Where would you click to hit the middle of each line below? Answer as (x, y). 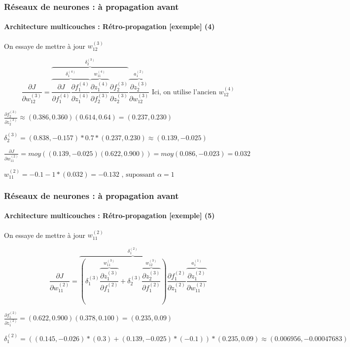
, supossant (138, 174)
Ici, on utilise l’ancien (184, 92)
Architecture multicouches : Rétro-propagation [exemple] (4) (109, 26)
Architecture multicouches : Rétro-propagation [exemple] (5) (109, 215)
